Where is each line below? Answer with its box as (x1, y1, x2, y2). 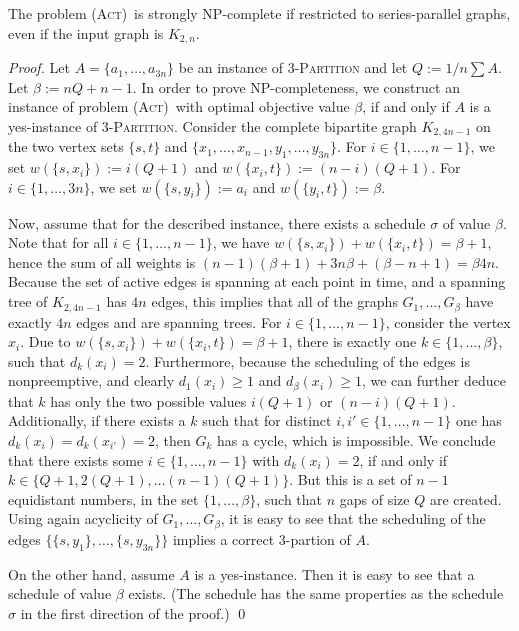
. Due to (20, 331, 71, 352)
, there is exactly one (288, 331, 417, 352)
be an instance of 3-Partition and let (178, 57, 408, 78)
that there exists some (8, 449, 144, 470)
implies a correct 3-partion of (172, 528, 351, 549)
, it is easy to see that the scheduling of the (220, 508, 486, 529)
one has (455, 410, 502, 431)
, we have (212, 232, 270, 253)
